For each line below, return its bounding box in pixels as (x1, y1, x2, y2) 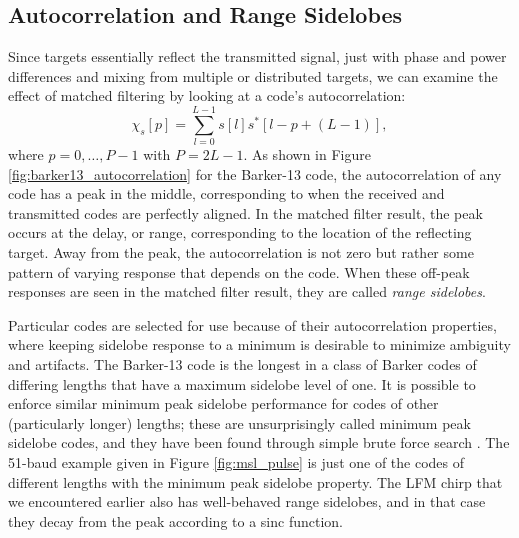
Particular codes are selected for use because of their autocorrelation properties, (8, 314, 497, 335)
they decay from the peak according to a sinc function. (8, 510, 343, 531)
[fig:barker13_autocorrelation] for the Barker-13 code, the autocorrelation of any (8, 163, 502, 184)
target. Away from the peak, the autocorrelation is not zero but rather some (8, 242, 474, 263)
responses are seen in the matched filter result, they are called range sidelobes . (8, 281, 486, 302)
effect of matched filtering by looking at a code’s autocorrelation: (8, 85, 406, 106)
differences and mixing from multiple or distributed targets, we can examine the (8, 65, 498, 86)
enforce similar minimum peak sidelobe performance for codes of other (8, 393, 439, 414)
